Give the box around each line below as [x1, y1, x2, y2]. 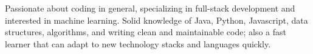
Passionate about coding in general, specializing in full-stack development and [5, 2, 295, 14]
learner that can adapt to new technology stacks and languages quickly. [5, 37, 271, 50]
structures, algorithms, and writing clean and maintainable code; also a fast [5, 25, 286, 38]
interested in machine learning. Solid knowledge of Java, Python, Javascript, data [5, 13, 308, 26]
